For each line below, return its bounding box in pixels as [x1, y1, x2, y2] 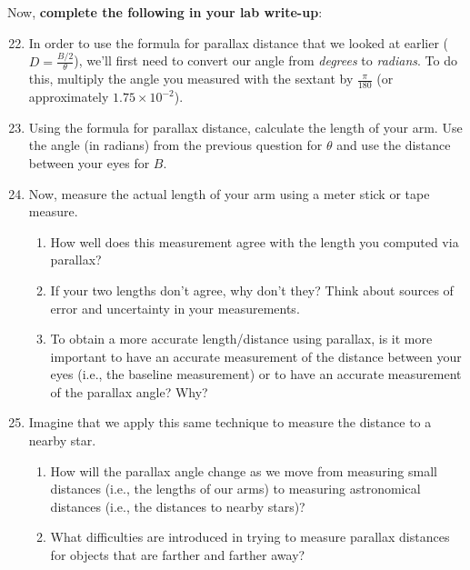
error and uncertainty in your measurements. [50, 298, 300, 317]
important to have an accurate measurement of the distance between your [50, 346, 462, 365]
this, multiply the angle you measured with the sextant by [28, 69, 354, 88]
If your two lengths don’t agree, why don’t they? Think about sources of [50, 280, 454, 299]
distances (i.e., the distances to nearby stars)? [50, 496, 305, 515]
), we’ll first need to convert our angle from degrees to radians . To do [74, 51, 457, 70]
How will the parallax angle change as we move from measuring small [50, 461, 437, 480]
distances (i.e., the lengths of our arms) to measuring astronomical [50, 479, 421, 498]
